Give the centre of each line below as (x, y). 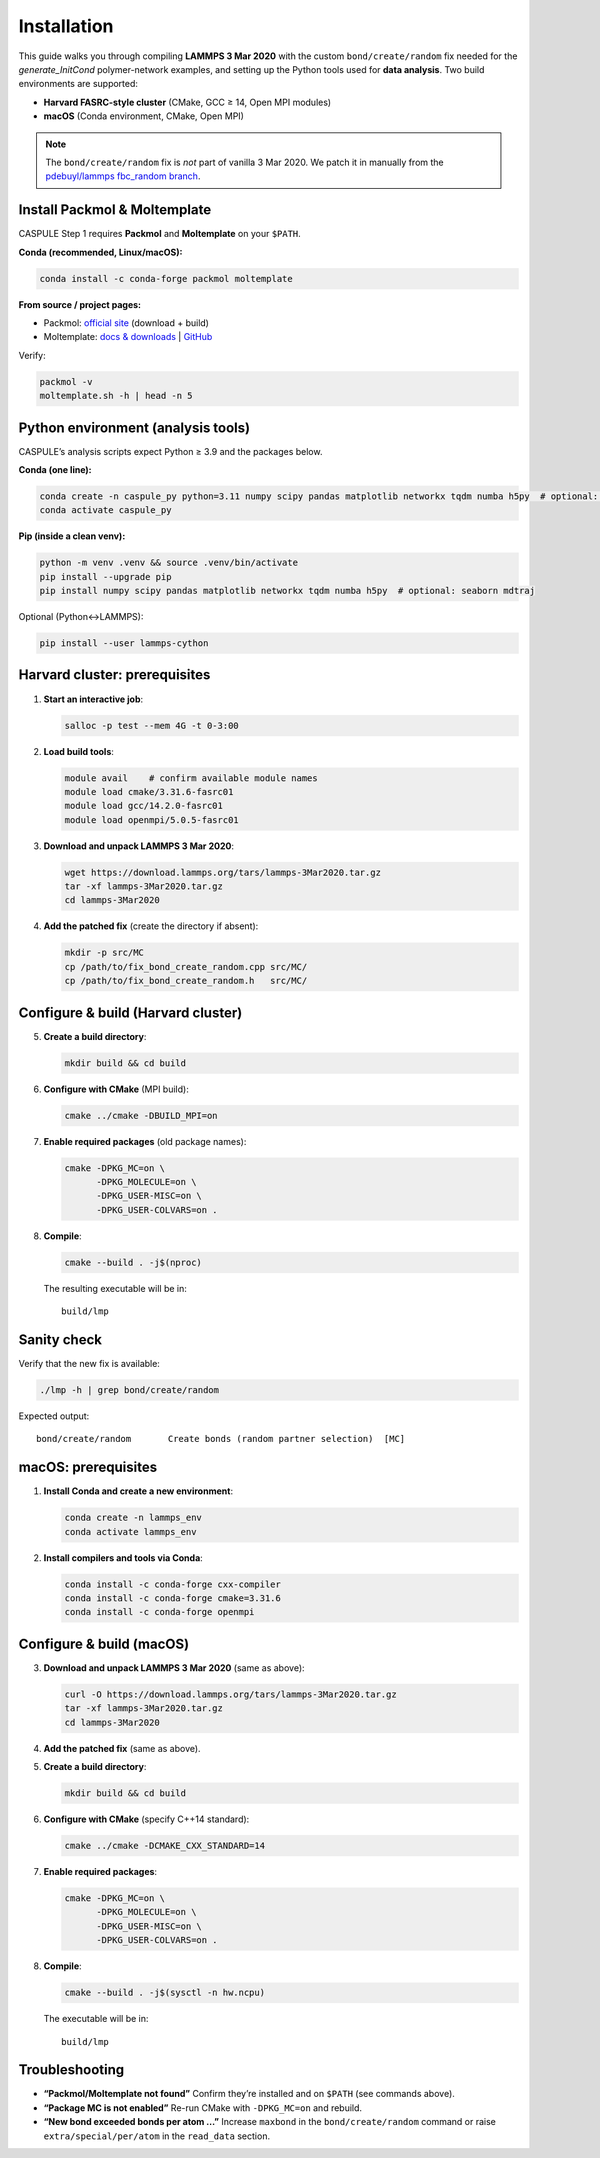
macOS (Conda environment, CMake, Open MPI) (144, 116)
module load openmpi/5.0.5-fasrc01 (151, 819)
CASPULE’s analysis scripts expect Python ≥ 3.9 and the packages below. (170, 451)
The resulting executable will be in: (115, 1288)
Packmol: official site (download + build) (126, 322)
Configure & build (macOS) (104, 1643)
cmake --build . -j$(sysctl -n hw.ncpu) (164, 1993)
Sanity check (60, 1339)
